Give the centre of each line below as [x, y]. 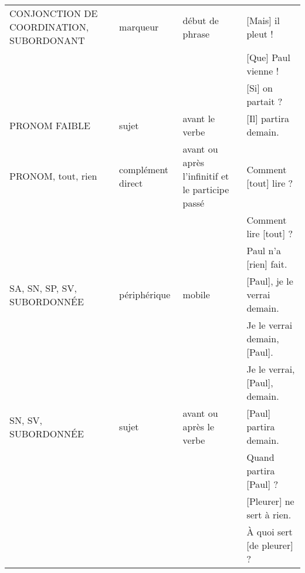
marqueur [139, 27]
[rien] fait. [267, 264]
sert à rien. [269, 515]
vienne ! [263, 71]
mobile [196, 294]
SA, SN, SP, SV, [43, 288]
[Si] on [260, 88]
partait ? [265, 101]
